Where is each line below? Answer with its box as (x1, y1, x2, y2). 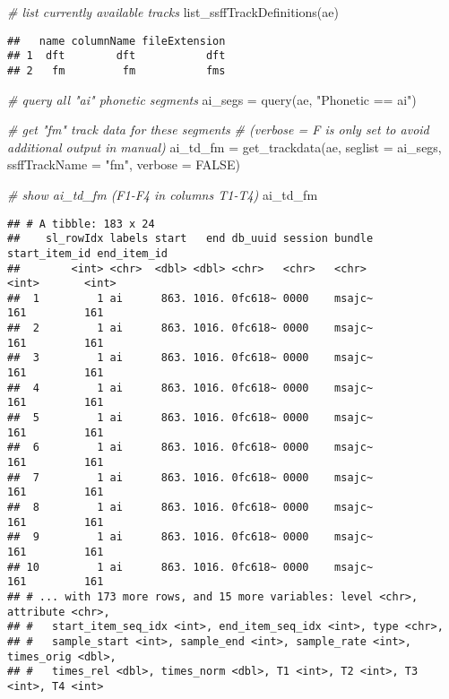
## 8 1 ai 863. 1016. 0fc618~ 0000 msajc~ (7, 501, 374, 513)
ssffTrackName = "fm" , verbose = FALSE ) (7, 155, 240, 174)
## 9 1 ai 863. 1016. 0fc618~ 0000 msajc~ (7, 531, 374, 544)
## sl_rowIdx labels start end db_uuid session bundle (7, 232, 374, 246)
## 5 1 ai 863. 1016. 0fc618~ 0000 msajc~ (7, 411, 374, 425)
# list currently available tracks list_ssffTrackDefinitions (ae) (7, 3, 339, 21)
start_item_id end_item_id (7, 246, 168, 260)
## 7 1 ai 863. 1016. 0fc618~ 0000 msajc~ (7, 470, 374, 484)
